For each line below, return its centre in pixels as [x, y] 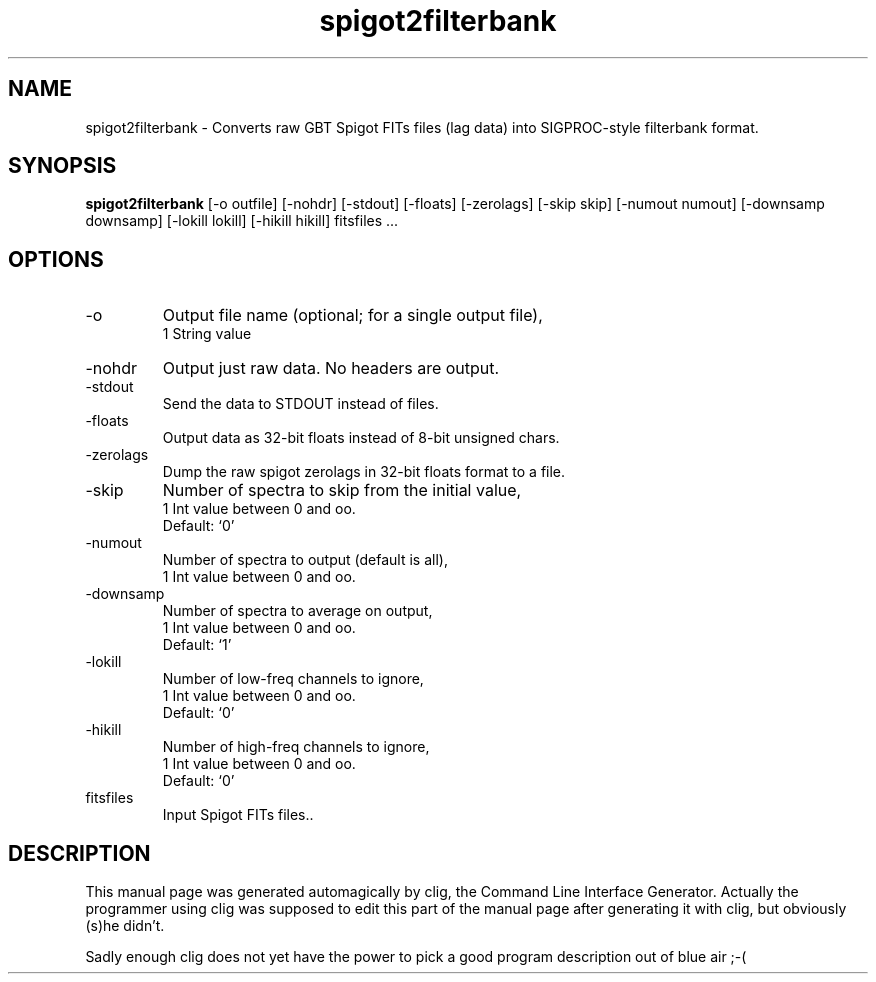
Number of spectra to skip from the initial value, [342, 490]
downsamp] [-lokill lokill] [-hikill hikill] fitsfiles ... [242, 221]
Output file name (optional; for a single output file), [352, 315]
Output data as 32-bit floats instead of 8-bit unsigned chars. [361, 438]
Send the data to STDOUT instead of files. [300, 404]
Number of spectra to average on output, [297, 611]
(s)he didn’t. [125, 926]
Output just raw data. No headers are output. [331, 368]
